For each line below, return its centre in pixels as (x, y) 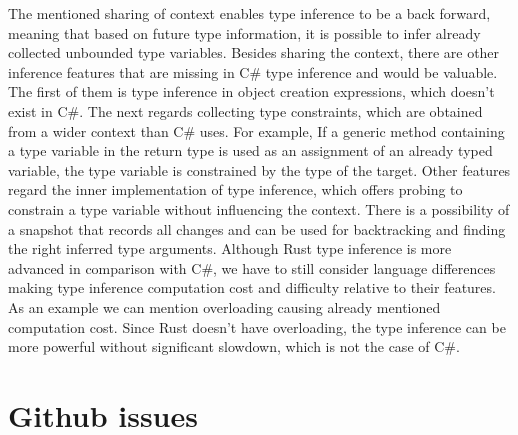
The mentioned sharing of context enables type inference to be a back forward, (249, 13)
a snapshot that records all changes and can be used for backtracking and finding (257, 228)
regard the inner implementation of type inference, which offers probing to (235, 189)
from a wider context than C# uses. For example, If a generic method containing (256, 130)
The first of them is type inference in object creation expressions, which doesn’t (251, 91)
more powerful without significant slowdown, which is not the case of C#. (234, 346)
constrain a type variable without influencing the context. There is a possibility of (259, 208)
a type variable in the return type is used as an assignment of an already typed (250, 150)
